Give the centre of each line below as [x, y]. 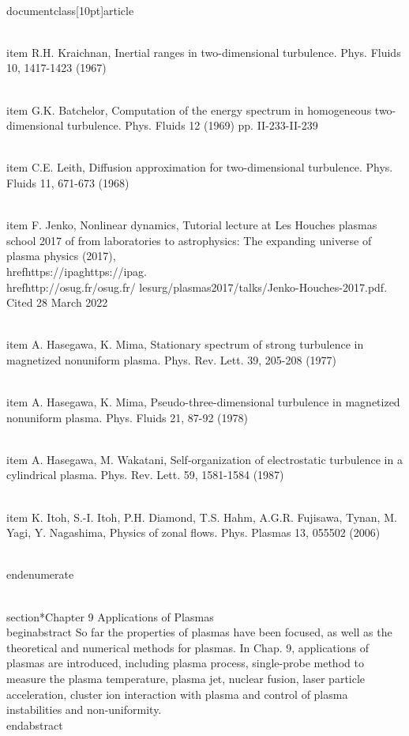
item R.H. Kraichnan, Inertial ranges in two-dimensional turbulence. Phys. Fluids [204, 52]
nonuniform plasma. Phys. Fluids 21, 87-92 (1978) [127, 417]
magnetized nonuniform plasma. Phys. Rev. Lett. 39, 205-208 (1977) [172, 359]
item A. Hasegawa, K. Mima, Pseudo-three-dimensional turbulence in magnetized [203, 402]
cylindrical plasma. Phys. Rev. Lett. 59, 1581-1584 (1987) [145, 475]
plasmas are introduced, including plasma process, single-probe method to [185, 663]
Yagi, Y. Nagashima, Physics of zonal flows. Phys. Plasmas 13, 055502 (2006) [193, 532]
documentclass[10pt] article [70, 10]
